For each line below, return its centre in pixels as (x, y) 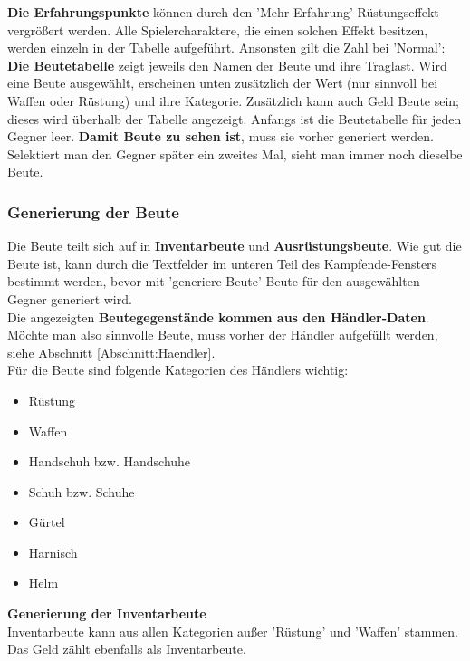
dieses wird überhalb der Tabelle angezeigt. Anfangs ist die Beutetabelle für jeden (235, 118)
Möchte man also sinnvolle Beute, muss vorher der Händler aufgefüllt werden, (223, 335)
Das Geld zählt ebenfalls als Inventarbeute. (127, 649)
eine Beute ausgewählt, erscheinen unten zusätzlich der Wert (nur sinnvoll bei (223, 83)
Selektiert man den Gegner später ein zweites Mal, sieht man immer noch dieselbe (235, 153)
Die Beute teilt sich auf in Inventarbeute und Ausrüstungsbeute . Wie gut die (235, 246)
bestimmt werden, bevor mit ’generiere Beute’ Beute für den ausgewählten (214, 281)
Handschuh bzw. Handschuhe (110, 461)
